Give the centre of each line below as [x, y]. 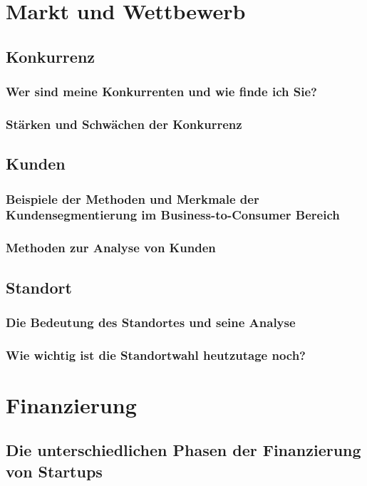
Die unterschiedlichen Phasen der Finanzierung [183, 450]
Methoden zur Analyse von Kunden [111, 248]
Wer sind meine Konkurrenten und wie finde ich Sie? [161, 92]
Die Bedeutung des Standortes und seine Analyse [151, 322]
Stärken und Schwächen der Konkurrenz [124, 124]
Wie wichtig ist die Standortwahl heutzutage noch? [156, 355]
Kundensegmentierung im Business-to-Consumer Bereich [173, 215]
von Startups [54, 471]
